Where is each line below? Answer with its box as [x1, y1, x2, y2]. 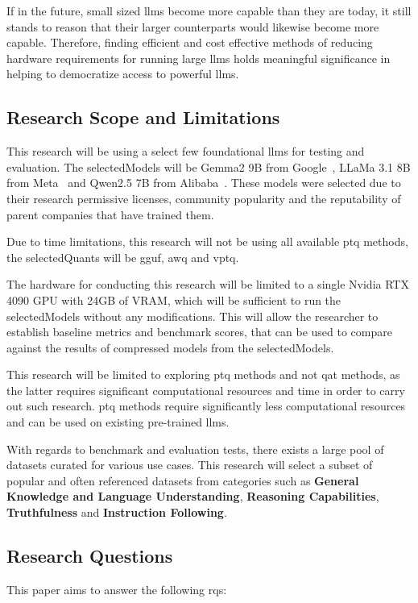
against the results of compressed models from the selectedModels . [6, 339, 334, 356]
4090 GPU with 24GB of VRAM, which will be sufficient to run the [6, 291, 341, 308]
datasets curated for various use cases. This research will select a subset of [6, 456, 373, 473]
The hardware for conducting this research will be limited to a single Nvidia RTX [6, 276, 409, 293]
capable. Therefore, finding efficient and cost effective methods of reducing [6, 34, 373, 51]
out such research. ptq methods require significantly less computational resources [6, 397, 406, 414]
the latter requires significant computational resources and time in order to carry [6, 381, 405, 398]
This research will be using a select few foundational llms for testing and [6, 143, 365, 160]
